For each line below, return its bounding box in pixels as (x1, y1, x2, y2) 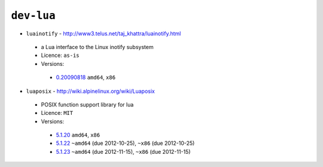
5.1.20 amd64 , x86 (56, 132, 100, 139)
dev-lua (11, 9, 56, 22)
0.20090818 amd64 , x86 (56, 74, 116, 81)
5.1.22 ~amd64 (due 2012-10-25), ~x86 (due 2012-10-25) (56, 139, 195, 147)
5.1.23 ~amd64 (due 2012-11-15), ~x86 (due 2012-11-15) (56, 148, 191, 155)
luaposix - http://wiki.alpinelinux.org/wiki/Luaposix (26, 87, 155, 95)
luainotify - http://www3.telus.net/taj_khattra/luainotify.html (26, 30, 181, 37)
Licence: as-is (41, 51, 80, 59)
